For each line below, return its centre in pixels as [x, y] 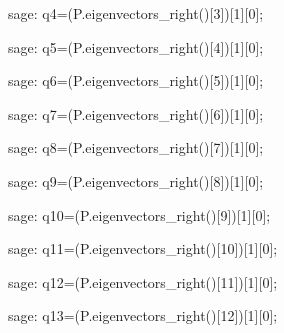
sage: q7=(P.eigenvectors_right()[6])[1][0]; [136, 113]
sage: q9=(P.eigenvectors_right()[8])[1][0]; [136, 180]
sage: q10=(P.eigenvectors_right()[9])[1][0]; [139, 214]
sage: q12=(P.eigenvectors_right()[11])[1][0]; [143, 281]
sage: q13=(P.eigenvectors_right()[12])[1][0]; [143, 315]
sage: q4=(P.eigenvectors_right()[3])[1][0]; [136, 13]
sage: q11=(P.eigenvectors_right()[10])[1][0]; [143, 248]
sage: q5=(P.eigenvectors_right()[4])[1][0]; [136, 46]
